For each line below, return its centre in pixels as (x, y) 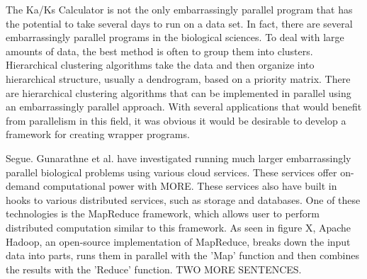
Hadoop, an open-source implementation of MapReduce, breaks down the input (178, 241)
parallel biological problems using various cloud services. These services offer (171, 172)
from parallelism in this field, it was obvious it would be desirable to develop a (176, 120)
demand (23, 186)
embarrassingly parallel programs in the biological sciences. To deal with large (175, 37)
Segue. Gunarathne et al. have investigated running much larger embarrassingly (179, 158)
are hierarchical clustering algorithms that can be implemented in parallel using (179, 92)
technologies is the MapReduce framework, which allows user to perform (163, 213)
